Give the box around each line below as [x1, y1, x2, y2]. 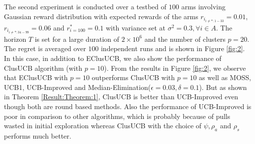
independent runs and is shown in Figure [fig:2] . [100, 43, 245, 54]
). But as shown [199, 82, 247, 92]
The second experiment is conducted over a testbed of [4, 1, 167, 11]
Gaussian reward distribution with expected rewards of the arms [4, 11, 198, 21]
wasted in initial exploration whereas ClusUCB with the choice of [4, 120, 202, 131]
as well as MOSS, [199, 72, 252, 83]
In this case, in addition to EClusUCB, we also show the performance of [4, 53, 222, 63]
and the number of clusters [144, 33, 225, 44]
